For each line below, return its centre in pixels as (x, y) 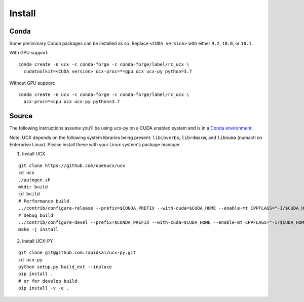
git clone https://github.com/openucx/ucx (72, 165)
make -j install (39, 229)
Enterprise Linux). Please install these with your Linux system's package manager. (95, 145)
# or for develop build (48, 281)
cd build (29, 194)
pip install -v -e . (44, 288)
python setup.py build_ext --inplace (65, 267)
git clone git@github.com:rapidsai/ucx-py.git (77, 253)
